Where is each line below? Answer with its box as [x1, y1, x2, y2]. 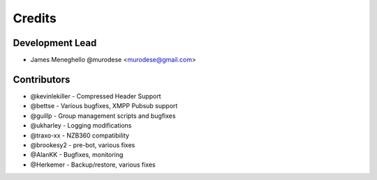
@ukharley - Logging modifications [30, 121, 132, 130]
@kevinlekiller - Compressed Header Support [30, 91, 161, 100]
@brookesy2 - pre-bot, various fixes [30, 140, 135, 149]
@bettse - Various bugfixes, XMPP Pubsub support [30, 102, 178, 110]
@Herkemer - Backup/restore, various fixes [30, 160, 156, 169]
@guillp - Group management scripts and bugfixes [30, 112, 176, 120]
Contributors [13, 73, 71, 85]
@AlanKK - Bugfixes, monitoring [30, 151, 124, 159]
